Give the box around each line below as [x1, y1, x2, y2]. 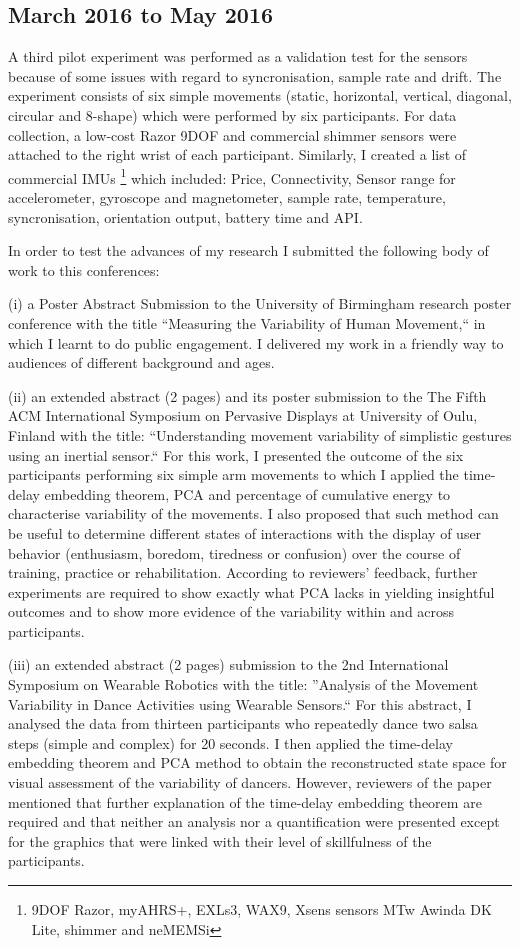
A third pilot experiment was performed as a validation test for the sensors [8, 46, 468, 67]
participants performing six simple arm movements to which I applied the [8, 464, 459, 485]
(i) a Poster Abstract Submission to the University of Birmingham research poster [8, 293, 512, 314]
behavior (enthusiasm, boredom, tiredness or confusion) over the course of [8, 542, 461, 563]
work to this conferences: [8, 259, 160, 280]
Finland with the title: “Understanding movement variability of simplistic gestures [8, 424, 512, 445]
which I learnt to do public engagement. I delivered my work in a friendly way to [8, 332, 504, 353]
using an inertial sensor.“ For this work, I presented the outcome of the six [8, 444, 464, 465]
